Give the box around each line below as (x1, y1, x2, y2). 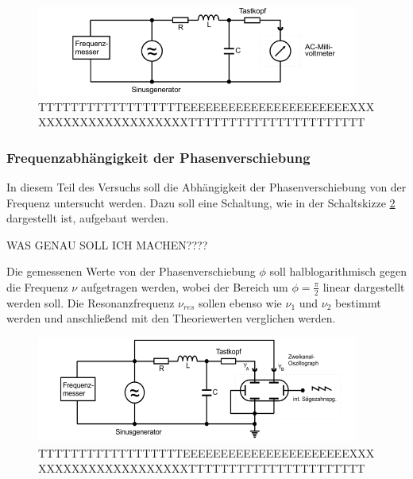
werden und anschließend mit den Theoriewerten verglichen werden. (6, 310, 336, 326)
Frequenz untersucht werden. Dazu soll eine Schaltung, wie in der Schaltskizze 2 (6, 194, 396, 211)
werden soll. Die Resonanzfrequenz (6, 294, 175, 311)
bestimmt (335, 294, 381, 311)
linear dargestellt (322, 278, 405, 295)
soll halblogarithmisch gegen (269, 263, 407, 280)
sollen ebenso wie (199, 294, 282, 311)
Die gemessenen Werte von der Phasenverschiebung (6, 263, 256, 280)
